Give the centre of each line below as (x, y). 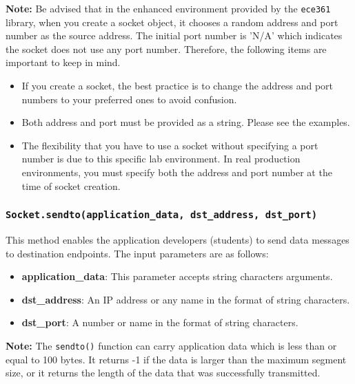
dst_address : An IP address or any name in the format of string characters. (186, 299)
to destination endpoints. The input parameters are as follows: (137, 253)
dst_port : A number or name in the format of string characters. (160, 322)
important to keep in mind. (63, 62)
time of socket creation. (71, 185)
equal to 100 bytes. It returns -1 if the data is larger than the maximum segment (176, 359)
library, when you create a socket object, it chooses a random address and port (172, 22)
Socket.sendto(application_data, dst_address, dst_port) (162, 215)
